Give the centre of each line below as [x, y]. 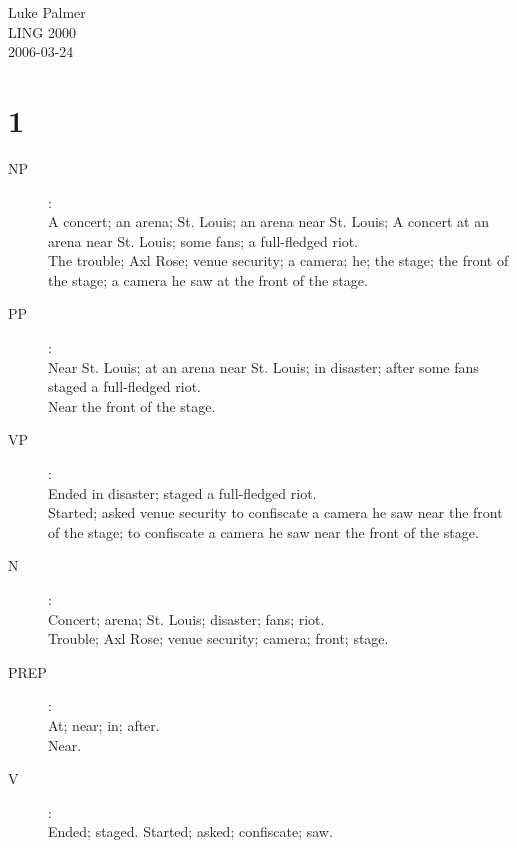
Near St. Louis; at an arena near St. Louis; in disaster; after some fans [263, 366]
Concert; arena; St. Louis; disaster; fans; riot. [186, 618]
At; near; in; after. [104, 724]
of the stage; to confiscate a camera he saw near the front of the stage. [263, 531]
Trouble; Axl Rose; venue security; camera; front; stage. [218, 638]
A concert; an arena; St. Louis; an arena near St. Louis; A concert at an [268, 221]
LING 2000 [42, 31]
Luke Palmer [47, 12]
